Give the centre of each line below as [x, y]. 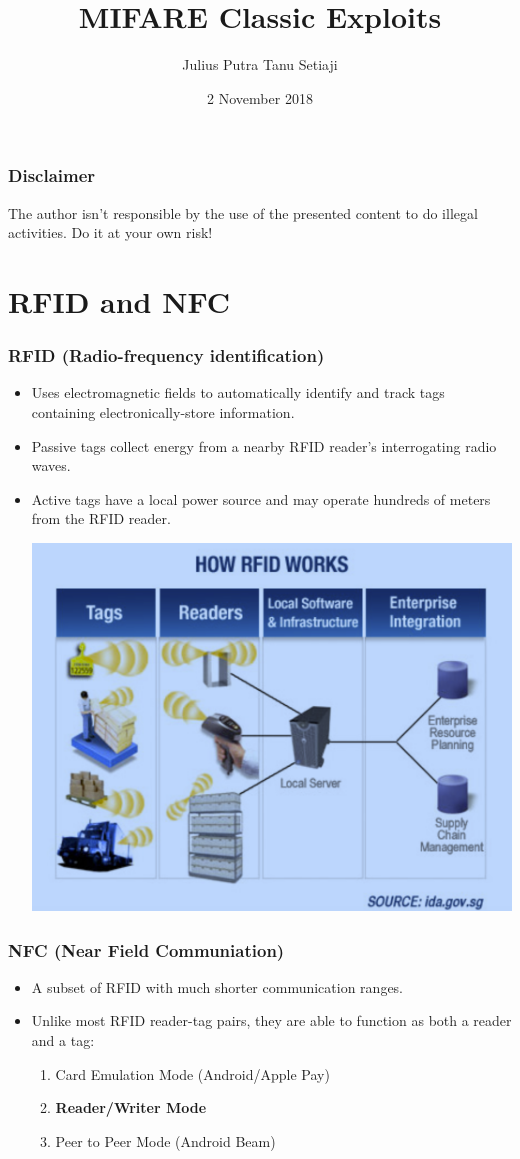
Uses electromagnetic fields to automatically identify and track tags [238, 392]
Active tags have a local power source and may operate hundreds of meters [261, 498]
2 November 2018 [260, 97]
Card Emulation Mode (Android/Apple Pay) [192, 1073]
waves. [51, 465]
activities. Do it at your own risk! [110, 232]
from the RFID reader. [101, 518]
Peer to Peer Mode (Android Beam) [165, 1140]
